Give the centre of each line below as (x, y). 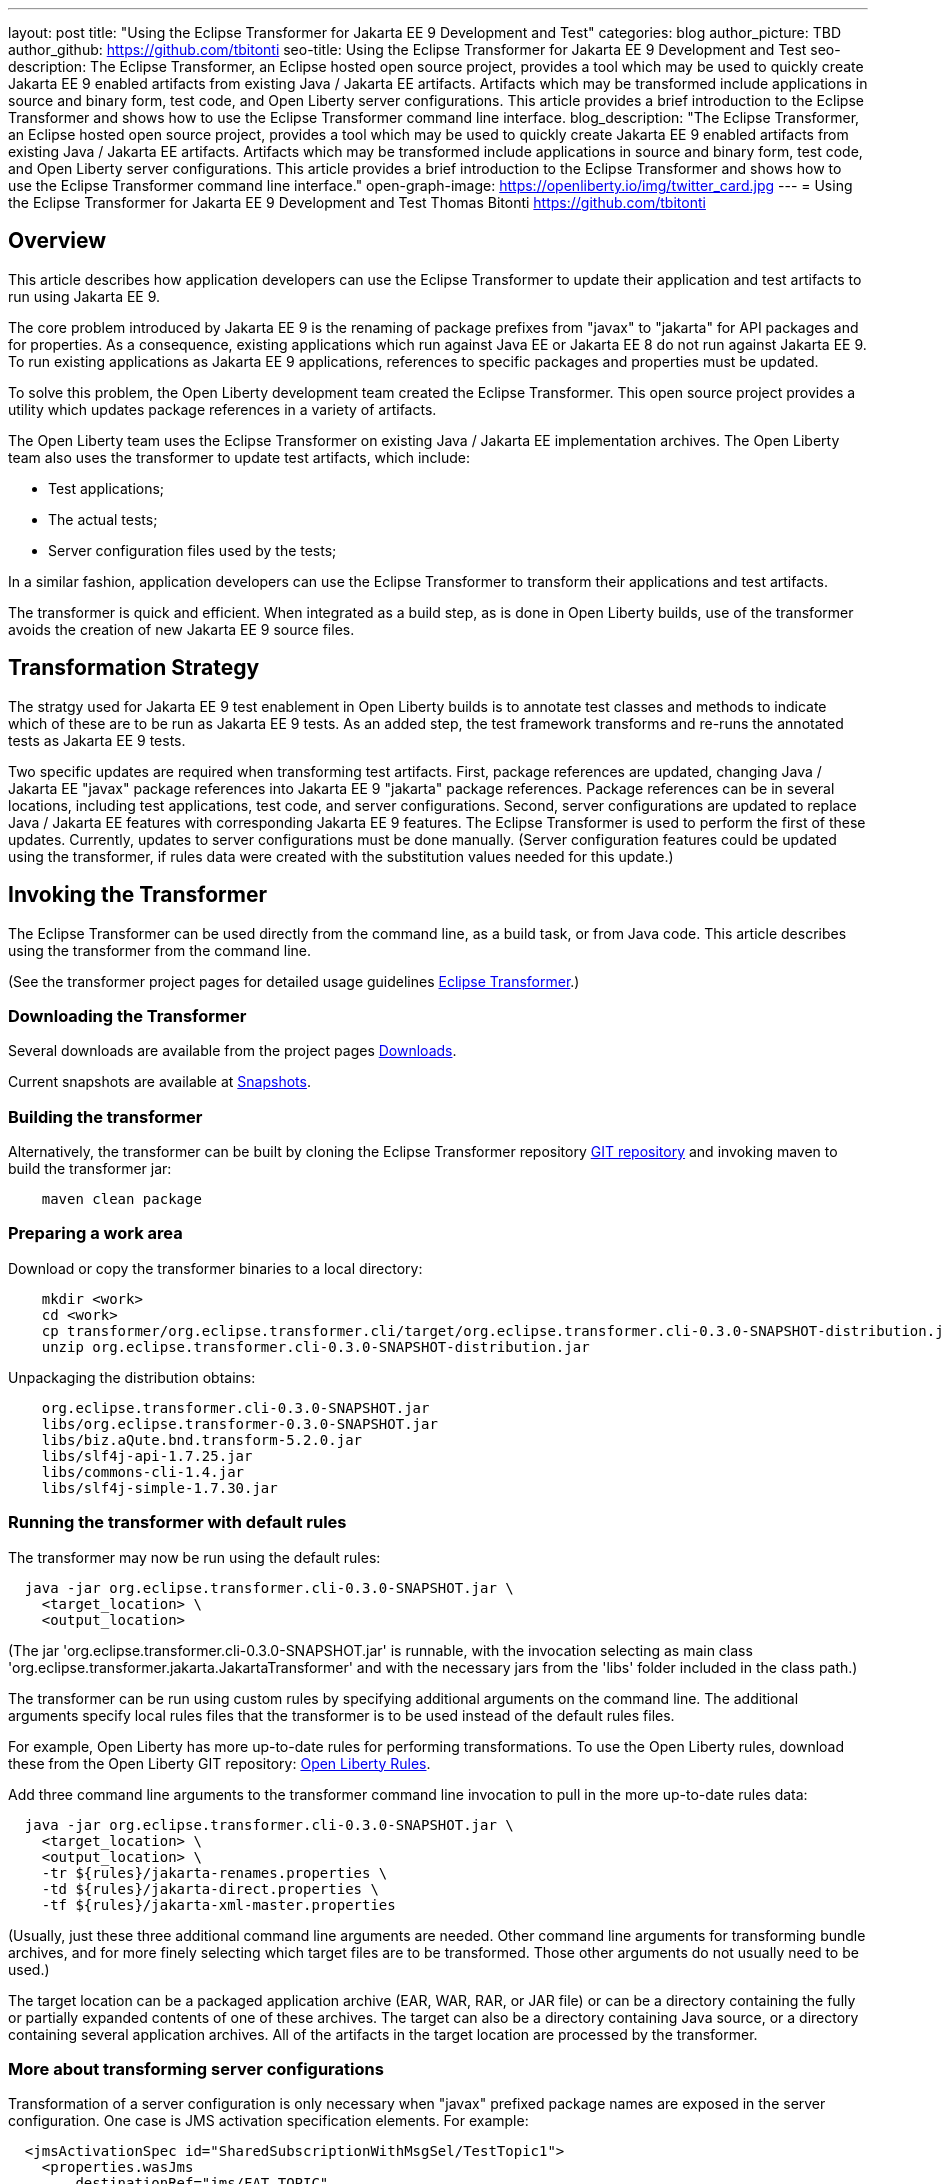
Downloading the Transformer (127, 1015)
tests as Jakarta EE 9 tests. (97, 740)
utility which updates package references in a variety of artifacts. (222, 409)
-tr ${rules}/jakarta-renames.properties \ (214, 1872)
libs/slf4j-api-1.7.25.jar (147, 1455)
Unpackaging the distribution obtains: (132, 1377)
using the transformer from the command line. (160, 950)
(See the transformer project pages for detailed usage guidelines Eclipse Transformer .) (294, 981)
